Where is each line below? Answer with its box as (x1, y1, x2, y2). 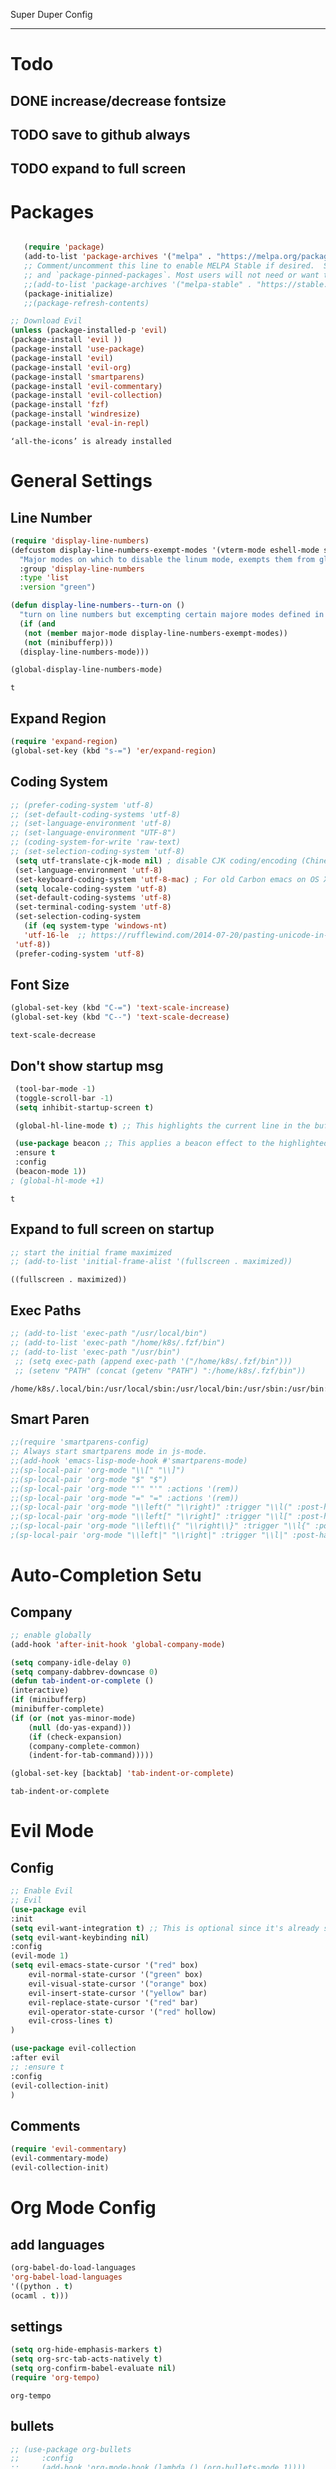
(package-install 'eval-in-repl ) (10, 419, 150, 429)
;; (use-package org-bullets (10, 2444, 132, 2454)
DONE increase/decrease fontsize (10, 92, 227, 109)
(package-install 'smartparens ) (10, 372, 145, 382)
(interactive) (10, 1685, 70, 1696)
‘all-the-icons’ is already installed (10, 436, 172, 446)
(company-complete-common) (28, 1741, 141, 1751)
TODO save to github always (10, 126, 191, 143)
